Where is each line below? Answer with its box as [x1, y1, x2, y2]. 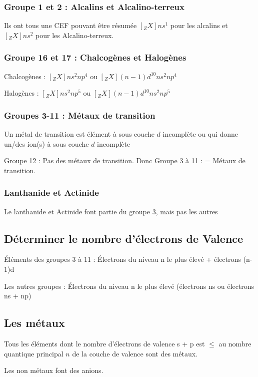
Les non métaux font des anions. [4, 365, 103, 375]
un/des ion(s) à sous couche [4, 138, 89, 149]
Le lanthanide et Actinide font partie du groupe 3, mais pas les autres [4, 206, 218, 216]
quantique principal [4, 348, 63, 358]
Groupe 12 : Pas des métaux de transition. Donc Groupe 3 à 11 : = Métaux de [4, 155, 245, 166]
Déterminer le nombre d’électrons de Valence [4, 230, 243, 246]
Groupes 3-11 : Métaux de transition [4, 109, 155, 121]
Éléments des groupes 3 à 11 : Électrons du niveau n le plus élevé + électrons [4, 254, 241, 264]
